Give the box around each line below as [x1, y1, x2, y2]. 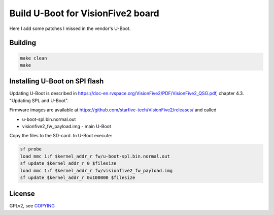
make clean [20, 55, 47, 61]
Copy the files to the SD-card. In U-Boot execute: [9, 133, 113, 139]
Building [9, 39, 37, 47]
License [9, 190, 35, 198]
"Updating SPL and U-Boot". [9, 97, 68, 104]
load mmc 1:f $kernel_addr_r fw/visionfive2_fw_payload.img [20, 168, 173, 173]
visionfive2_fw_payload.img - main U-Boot [22, 124, 112, 129]
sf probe [20, 146, 42, 152]
